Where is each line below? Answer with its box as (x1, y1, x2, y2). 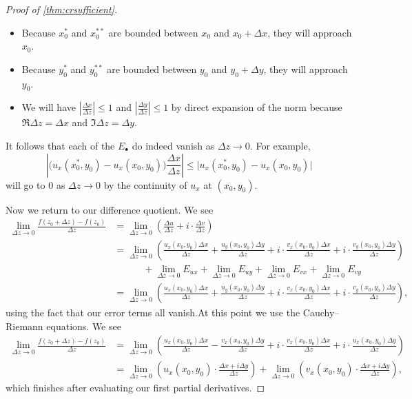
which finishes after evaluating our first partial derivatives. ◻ (6, 380, 265, 395)
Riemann (6, 318, 43, 333)
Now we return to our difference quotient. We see (6, 202, 214, 216)
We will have (21, 100, 76, 114)
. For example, (249, 138, 311, 152)
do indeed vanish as (132, 138, 215, 152)
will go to (6, 177, 45, 192)
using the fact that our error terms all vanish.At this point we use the (6, 305, 300, 320)
